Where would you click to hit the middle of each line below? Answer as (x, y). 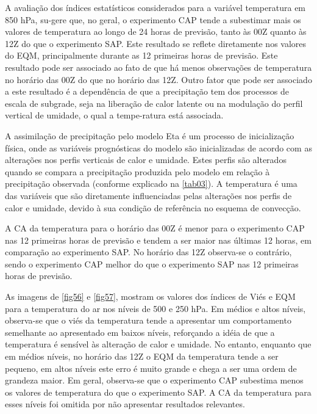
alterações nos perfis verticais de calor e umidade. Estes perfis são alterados (146, 160)
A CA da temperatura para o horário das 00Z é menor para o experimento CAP (155, 228)
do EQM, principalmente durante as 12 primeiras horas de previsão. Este (141, 55)
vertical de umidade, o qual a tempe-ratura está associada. (114, 115)
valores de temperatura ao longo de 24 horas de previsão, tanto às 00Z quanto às (156, 31)
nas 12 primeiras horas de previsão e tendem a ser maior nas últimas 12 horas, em (158, 240)
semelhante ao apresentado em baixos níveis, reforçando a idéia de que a (140, 332)
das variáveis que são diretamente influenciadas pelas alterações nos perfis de (148, 195)
